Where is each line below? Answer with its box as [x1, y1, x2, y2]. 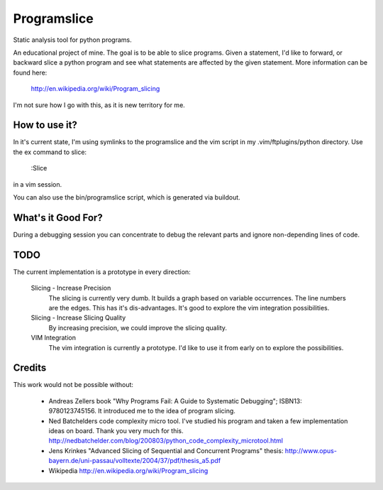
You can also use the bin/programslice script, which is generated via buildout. [13, 192, 240, 202]
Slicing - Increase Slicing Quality [30, 313, 126, 322]
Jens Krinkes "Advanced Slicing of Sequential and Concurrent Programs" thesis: [48, 446, 284, 454]
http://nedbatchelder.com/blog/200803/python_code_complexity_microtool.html [48, 437, 284, 445]
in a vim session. [13, 180, 62, 188]
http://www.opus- [284, 446, 337, 454]
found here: [13, 68, 48, 77]
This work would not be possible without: [13, 381, 134, 389]
